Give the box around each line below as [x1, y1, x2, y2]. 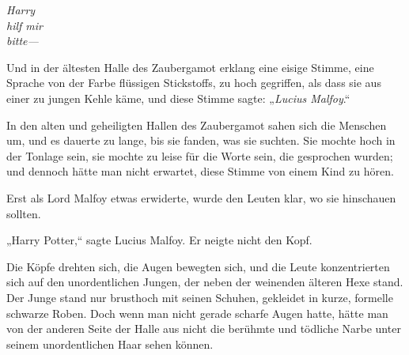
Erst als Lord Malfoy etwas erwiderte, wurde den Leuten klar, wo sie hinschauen [6, 189, 396, 206]
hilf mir [6, 17, 44, 33]
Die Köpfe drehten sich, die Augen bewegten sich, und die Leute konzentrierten [6, 258, 390, 274]
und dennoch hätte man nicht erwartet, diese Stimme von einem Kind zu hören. [6, 163, 394, 179]
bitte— [6, 32, 39, 49]
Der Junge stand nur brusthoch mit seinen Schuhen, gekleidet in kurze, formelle [6, 289, 393, 305]
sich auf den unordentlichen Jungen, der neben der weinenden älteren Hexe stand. [6, 274, 403, 290]
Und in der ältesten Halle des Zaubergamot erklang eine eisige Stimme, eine [6, 59, 374, 75]
